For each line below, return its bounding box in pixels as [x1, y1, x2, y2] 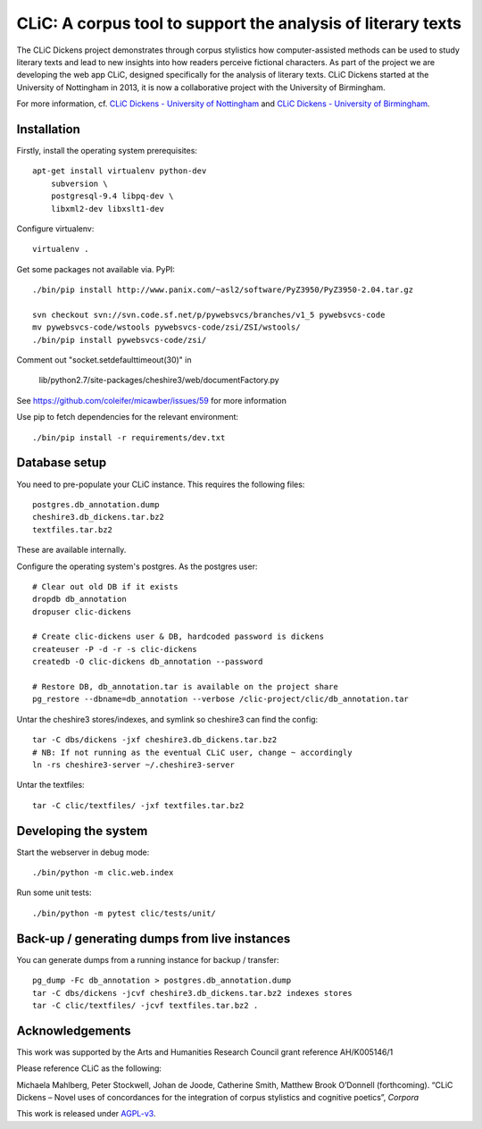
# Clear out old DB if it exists [32, 581, 179, 591]
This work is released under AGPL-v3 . [16, 1108, 156, 1119]
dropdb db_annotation [32, 594, 127, 605]
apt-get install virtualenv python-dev [32, 166, 207, 176]
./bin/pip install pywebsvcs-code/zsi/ [32, 335, 207, 345]
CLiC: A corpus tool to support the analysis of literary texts [16, 13, 461, 33]
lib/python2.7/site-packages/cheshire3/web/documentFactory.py [38, 375, 280, 386]
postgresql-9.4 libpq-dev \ [50, 191, 174, 201]
